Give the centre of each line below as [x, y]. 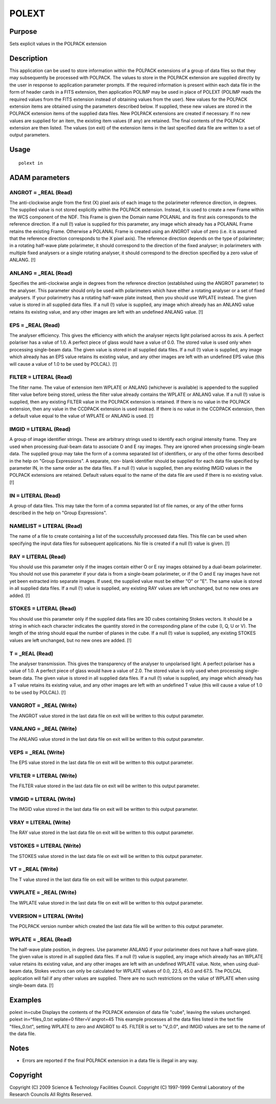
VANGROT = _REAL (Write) [43, 705]
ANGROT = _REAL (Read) [41, 192]
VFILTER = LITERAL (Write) [43, 776]
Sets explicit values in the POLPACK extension [58, 44]
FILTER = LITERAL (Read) [41, 377]
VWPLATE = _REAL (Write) [43, 893]
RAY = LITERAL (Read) [38, 557]
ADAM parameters [40, 177]
